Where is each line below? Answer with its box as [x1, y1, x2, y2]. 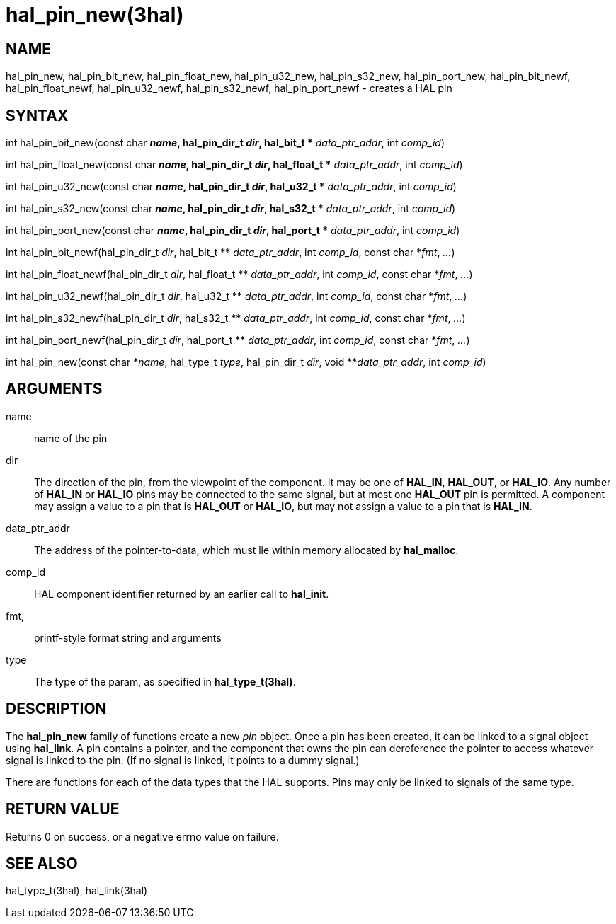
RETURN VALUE [6, 800, 120, 819]
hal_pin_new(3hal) [6, 3, 184, 27]
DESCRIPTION [6, 700, 107, 718]
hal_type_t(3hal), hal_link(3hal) [6, 884, 148, 897]
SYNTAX [6, 106, 69, 125]
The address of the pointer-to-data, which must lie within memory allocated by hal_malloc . [34, 543, 459, 556]
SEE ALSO [6, 854, 78, 872]
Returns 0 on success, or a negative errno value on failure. [6, 830, 279, 843]
